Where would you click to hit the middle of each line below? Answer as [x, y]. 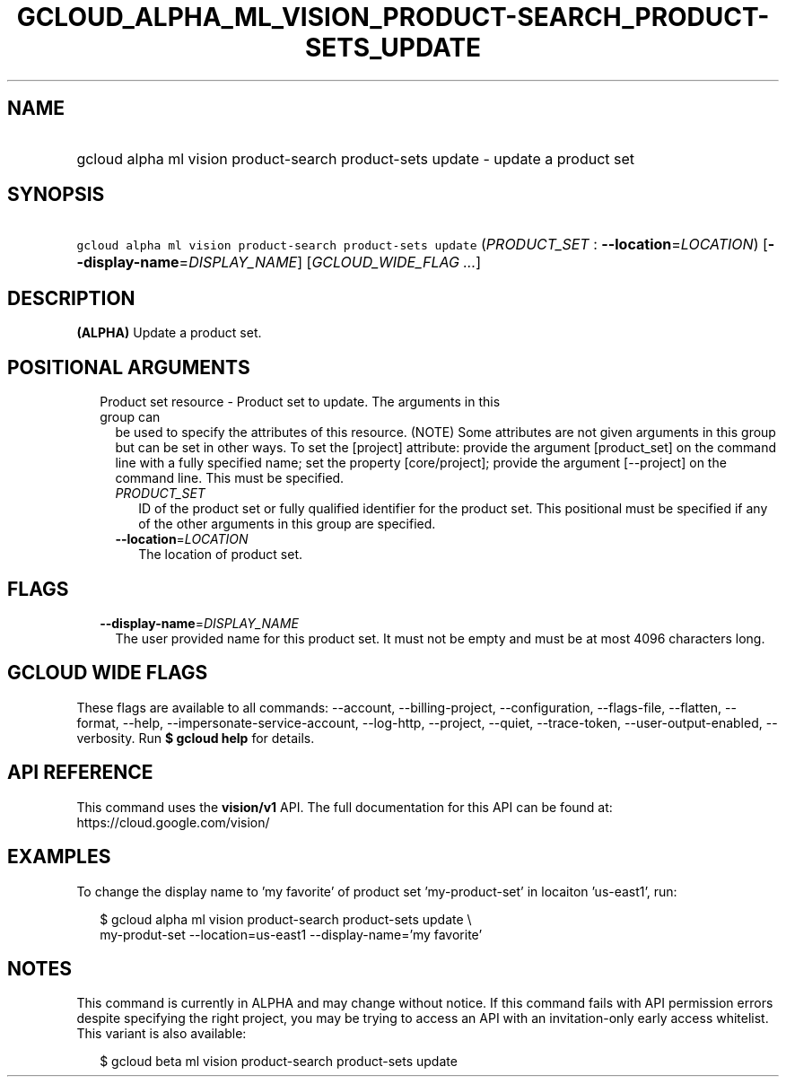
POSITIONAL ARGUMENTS [129, 367]
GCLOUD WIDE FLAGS [108, 673]
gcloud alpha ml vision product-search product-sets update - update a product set [356, 158]
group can [130, 417]
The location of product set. [221, 555]
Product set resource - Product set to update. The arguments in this [300, 402]
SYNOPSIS [56, 195]
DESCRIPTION [71, 298]
